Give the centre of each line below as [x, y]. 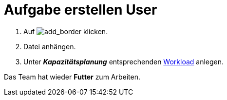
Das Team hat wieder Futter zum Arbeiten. [72, 77]
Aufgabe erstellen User [81, 10]
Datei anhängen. [50, 46]
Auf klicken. [66, 31]
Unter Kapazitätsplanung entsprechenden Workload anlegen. [124, 61]
